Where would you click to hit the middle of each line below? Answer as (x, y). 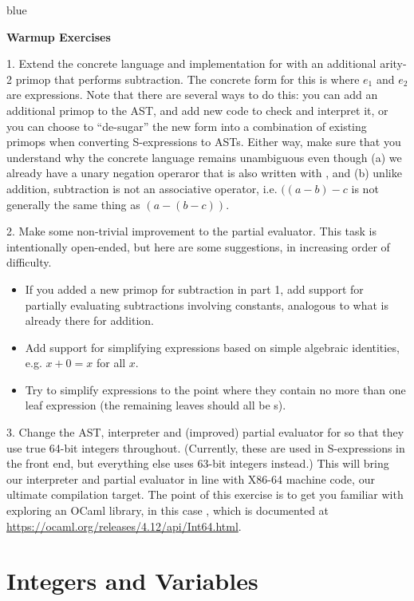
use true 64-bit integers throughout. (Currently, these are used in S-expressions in (206, 447)
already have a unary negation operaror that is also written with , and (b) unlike (204, 173)
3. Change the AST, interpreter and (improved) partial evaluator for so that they (205, 432)
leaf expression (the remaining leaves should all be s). (156, 405)
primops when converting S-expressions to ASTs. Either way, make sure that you (204, 142)
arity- (393, 63)
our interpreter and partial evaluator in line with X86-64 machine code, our (191, 478)
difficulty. (29, 262)
